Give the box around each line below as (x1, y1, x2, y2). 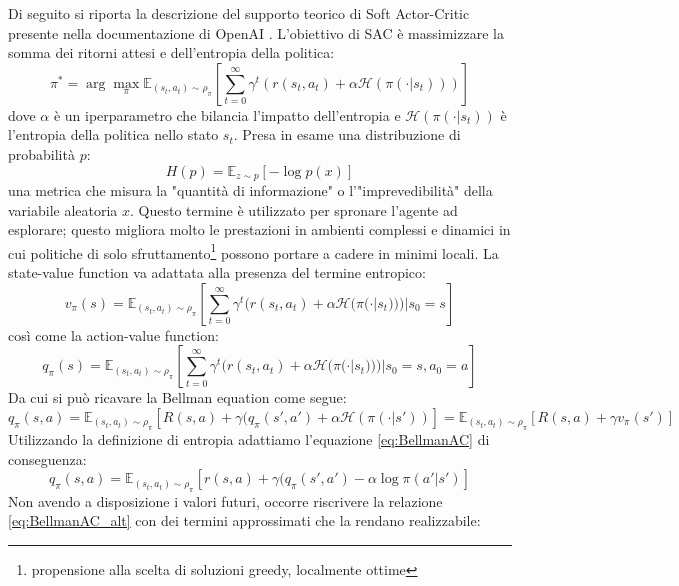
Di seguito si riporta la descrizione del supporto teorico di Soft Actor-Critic (8, 3, 470, 23)
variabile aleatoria (8, 199, 118, 220)
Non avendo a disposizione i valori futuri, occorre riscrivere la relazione (8, 490, 443, 511)
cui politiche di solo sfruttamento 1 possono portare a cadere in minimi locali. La (8, 239, 499, 263)
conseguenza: (8, 448, 87, 469)
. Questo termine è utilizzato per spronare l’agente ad (130, 199, 458, 220)
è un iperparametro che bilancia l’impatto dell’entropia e (53, 104, 401, 125)
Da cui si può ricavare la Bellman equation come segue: (8, 387, 347, 408)
